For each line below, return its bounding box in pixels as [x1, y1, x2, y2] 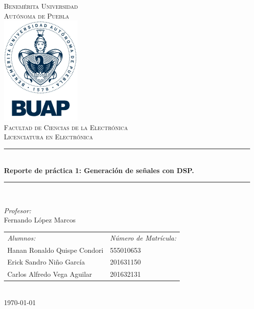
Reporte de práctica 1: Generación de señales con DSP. [4, 165, 194, 175]
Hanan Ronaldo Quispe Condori [7, 244, 104, 255]
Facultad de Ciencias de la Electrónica [4, 122, 128, 132]
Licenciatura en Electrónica [4, 132, 93, 142]
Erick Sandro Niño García [7, 257, 85, 267]
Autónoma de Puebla [4, 10, 69, 21]
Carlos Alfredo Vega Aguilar [7, 269, 92, 279]
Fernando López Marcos [4, 215, 76, 225]
